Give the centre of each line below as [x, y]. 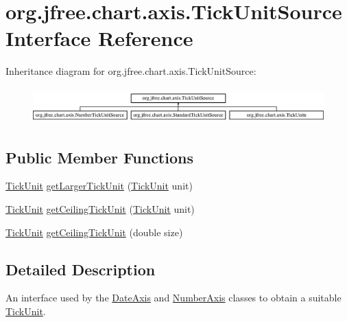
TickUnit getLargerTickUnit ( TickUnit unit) [99, 186]
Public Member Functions [99, 157]
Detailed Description [81, 269]
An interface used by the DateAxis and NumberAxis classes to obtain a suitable [173, 298]
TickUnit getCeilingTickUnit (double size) [94, 232]
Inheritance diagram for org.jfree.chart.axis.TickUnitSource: [131, 71]
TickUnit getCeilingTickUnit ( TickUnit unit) [100, 208]
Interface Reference [99, 38]
